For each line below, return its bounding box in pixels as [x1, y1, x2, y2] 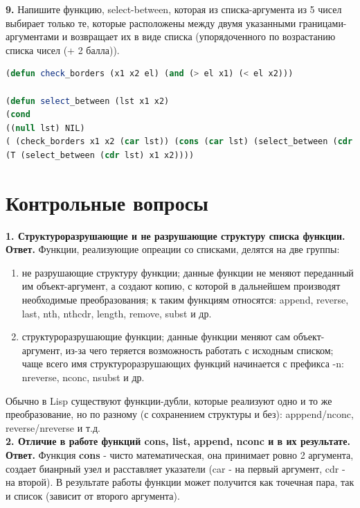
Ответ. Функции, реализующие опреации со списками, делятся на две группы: [6, 242, 340, 256]
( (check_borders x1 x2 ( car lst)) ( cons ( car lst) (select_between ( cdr [6, 137, 353, 147]
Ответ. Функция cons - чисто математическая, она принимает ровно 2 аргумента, [6, 447, 354, 462]
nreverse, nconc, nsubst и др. [21, 370, 145, 384]
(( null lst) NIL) [6, 123, 85, 133]
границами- [298, 15, 347, 30]
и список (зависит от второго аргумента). [6, 488, 180, 502]
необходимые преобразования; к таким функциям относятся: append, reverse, [21, 292, 349, 307]
